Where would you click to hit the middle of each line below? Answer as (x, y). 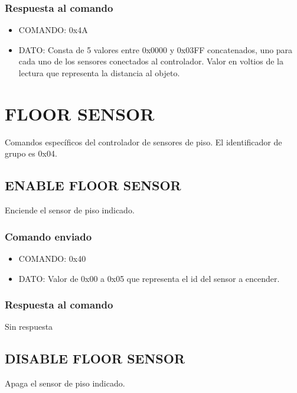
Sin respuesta (29, 327)
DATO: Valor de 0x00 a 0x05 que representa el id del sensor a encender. (149, 278)
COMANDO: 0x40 (52, 258)
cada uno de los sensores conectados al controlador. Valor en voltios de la (151, 61)
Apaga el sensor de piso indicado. (65, 383)
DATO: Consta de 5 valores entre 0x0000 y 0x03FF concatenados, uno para (156, 49)
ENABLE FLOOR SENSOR (93, 185)
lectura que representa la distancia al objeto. (99, 73)
